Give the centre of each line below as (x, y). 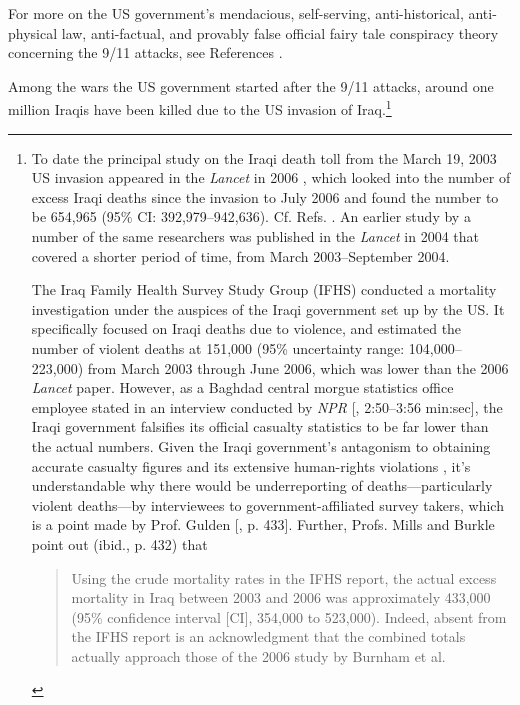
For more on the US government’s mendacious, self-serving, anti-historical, (236, 13)
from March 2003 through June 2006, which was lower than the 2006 (298, 367)
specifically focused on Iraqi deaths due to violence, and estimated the (246, 328)
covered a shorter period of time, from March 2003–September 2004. (240, 255)
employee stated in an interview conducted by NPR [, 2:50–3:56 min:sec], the (267, 406)
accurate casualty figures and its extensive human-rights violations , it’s (251, 465)
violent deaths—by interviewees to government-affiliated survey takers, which (267, 504)
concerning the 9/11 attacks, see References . (145, 52)
